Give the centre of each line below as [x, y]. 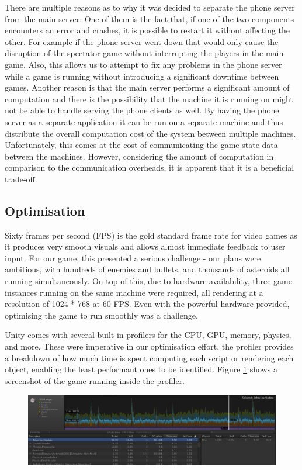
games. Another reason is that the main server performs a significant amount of [147, 87]
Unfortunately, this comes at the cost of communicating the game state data [141, 145]
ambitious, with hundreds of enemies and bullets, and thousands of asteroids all [147, 269]
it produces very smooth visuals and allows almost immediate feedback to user [145, 246]
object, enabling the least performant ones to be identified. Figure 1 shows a [141, 369]
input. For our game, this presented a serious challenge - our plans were [133, 258]
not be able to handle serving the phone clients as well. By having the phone [142, 110]
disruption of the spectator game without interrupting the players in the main [144, 53]
